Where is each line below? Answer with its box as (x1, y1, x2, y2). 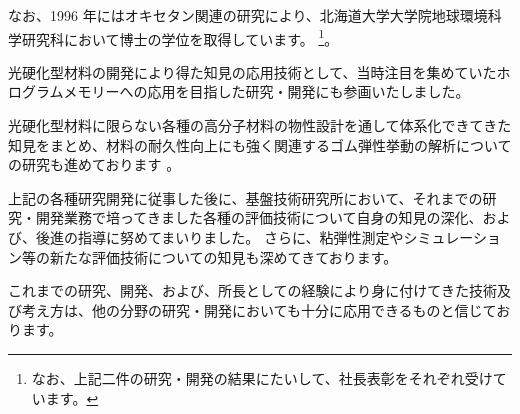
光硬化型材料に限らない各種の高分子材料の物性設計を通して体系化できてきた (8, 115, 512, 136)
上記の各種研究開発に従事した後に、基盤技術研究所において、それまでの (8, 187, 483, 208)
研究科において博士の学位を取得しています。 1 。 (21, 25, 339, 49)
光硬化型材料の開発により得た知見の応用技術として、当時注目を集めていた (8, 61, 497, 82)
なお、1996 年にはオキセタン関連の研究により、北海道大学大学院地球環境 (8, 5, 488, 25)
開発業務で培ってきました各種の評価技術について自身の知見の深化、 (35, 207, 483, 228)
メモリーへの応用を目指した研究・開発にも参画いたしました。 (63, 81, 470, 102)
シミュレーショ (403, 227, 501, 247)
